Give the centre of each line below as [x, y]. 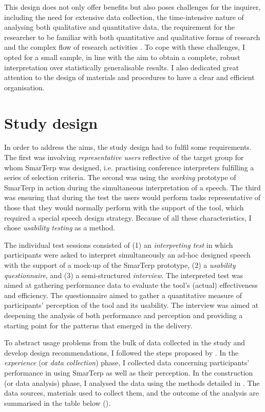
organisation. [24, 87]
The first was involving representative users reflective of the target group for [124, 157]
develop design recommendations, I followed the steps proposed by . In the [121, 352]
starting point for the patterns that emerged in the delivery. [98, 325]
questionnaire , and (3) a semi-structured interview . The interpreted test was [124, 275]
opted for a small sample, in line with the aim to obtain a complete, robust [122, 57]
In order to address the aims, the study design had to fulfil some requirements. [128, 147]
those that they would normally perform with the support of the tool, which [124, 208]
